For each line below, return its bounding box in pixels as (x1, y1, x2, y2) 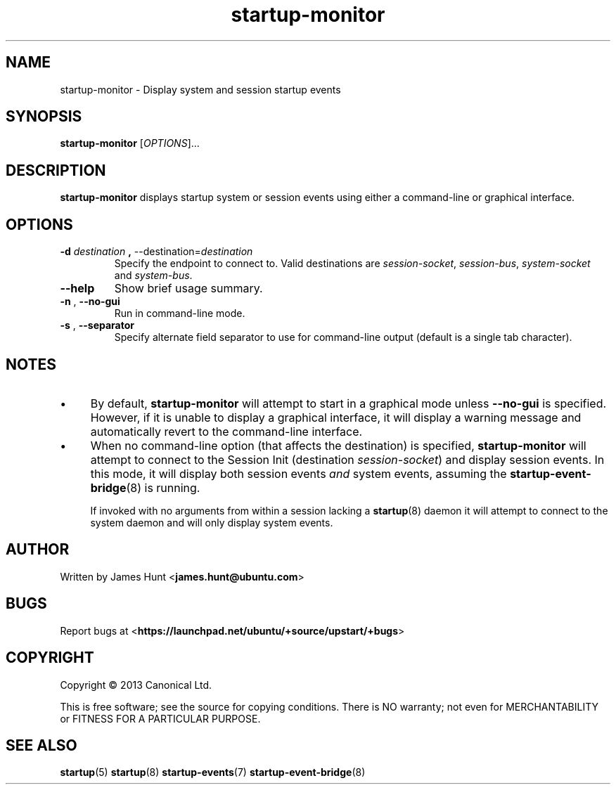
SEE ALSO (6, 736, 77, 754)
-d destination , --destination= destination (60, 245, 253, 258)
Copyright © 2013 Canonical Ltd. (60, 678, 212, 691)
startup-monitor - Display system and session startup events (60, 83, 341, 96)
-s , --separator (60, 319, 134, 332)
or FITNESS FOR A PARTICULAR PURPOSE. (60, 712, 261, 725)
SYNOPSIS (6, 108, 82, 126)
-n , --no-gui (60, 295, 120, 308)
